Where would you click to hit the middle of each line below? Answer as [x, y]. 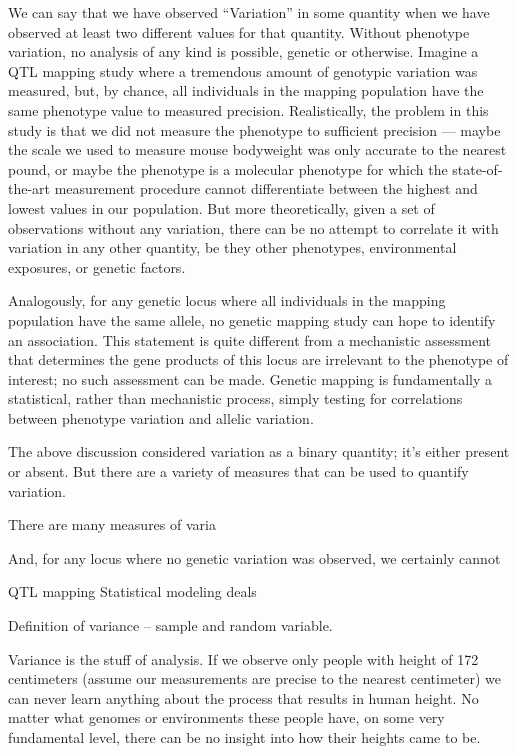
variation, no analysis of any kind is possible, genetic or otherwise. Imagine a [243, 51]
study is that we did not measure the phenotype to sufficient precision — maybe [254, 129]
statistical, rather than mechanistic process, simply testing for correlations [235, 398]
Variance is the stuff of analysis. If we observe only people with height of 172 [243, 658]
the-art [29, 188]
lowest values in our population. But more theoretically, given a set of [221, 207]
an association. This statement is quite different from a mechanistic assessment [249, 339]
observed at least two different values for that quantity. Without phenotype [239, 31]
